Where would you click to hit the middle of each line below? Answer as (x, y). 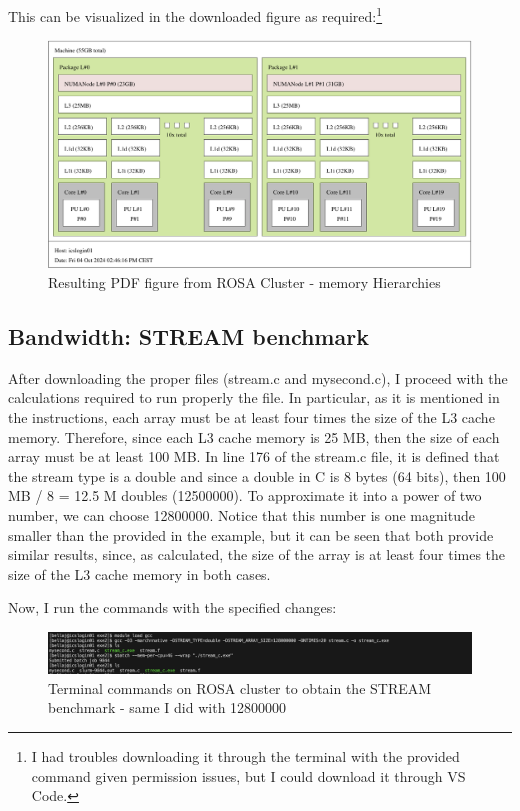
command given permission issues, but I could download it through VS (248, 775)
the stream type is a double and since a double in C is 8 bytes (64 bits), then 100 (257, 475)
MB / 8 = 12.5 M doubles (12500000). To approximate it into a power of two (245, 495)
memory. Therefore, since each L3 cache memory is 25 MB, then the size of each (254, 436)
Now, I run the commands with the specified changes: (172, 607)
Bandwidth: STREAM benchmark (188, 335)
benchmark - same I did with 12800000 (167, 707)
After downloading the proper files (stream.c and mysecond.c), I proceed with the (258, 377)
